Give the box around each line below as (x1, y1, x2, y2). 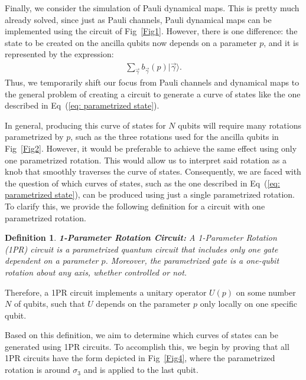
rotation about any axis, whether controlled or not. (5, 266, 187, 278)
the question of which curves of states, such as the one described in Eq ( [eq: (5, 176, 280, 189)
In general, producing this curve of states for (5, 119, 166, 131)
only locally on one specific (200, 297, 297, 310)
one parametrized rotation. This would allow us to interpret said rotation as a (5, 153, 287, 166)
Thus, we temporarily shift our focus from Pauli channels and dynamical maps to (5, 76, 300, 89)
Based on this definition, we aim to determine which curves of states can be (5, 329, 278, 341)
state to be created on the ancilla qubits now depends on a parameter (5, 36, 257, 48)
